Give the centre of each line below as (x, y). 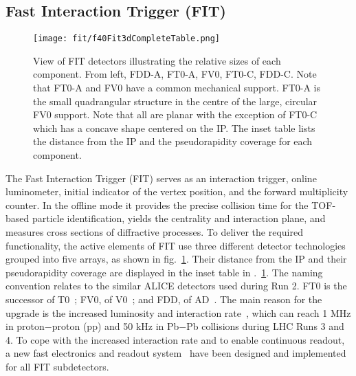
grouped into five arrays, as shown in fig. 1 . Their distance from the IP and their (176, 259)
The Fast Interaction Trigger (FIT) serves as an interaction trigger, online (161, 178)
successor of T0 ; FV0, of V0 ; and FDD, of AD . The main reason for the (164, 299)
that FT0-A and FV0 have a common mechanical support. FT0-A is (177, 88)
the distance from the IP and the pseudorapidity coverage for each (173, 141)
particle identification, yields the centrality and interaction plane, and (179, 218)
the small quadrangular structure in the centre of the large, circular (175, 101)
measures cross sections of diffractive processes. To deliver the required (154, 231)
